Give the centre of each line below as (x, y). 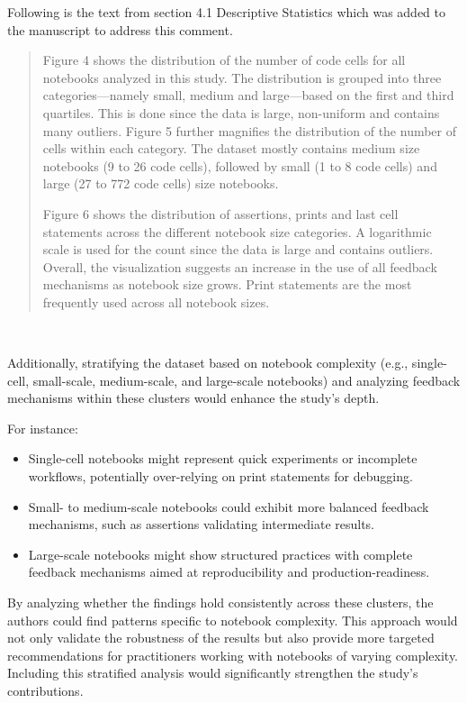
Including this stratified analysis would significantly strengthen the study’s (213, 673)
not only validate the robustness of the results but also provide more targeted (221, 638)
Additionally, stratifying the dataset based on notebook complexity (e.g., (208, 363)
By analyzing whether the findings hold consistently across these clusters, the (220, 603)
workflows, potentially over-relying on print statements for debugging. (220, 476)
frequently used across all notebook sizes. (156, 301)
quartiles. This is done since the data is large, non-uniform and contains (241, 112)
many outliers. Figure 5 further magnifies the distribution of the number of (250, 130)
